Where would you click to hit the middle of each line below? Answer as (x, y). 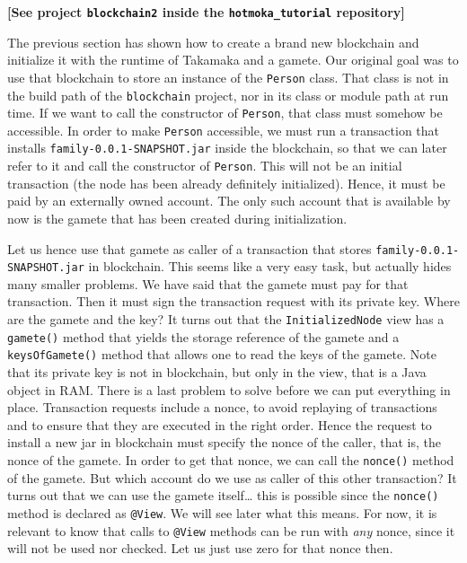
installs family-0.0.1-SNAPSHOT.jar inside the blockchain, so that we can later (227, 148)
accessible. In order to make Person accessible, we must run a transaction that (224, 130)
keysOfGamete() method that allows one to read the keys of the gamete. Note (222, 354)
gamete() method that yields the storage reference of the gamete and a (203, 336)
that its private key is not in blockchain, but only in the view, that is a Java (217, 372)
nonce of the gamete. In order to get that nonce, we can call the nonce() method (231, 460)
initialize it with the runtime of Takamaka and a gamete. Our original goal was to (233, 60)
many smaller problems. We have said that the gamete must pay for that (208, 283)
